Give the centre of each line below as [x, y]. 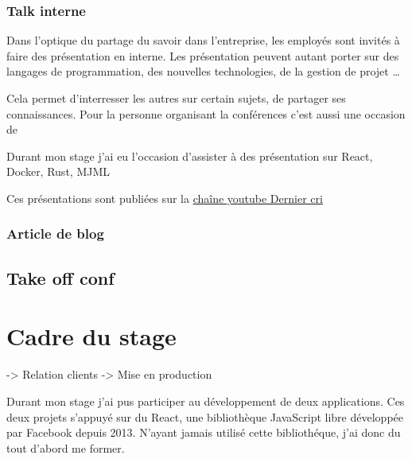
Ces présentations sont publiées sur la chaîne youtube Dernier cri [165, 198]
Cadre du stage [91, 336]
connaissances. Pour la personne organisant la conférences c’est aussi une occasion [206, 113]
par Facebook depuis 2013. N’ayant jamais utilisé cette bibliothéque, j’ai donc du [204, 432]
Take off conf [60, 277]
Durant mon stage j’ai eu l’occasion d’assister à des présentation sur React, [190, 156]
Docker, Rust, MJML [58, 171]
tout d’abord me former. [66, 447]
